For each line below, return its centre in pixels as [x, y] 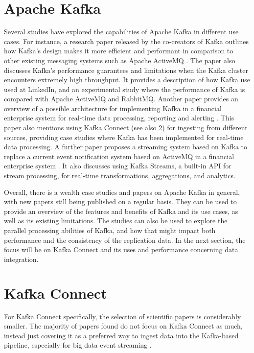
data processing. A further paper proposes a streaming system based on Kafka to [126, 147]
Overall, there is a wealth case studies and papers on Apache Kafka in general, [122, 192]
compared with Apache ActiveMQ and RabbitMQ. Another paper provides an [121, 99]
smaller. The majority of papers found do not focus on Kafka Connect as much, [123, 326]
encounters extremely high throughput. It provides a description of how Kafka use [127, 80]
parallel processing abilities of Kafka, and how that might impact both [110, 230]
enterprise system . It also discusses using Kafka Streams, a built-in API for [118, 166]
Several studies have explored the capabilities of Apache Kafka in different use [121, 32]
